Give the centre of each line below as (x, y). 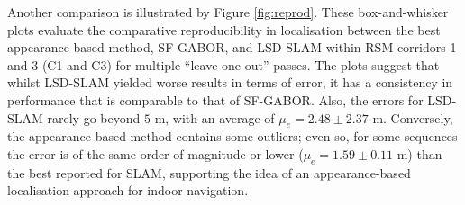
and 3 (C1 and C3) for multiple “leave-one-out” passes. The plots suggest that (223, 64)
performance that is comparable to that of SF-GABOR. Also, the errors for (215, 99)
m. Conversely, (413, 117)
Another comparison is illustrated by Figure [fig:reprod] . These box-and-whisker (228, 12)
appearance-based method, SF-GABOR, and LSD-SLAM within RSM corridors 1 (232, 47)
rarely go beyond (94, 117)
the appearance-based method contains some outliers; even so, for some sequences (232, 136)
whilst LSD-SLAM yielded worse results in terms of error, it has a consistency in (230, 82)
